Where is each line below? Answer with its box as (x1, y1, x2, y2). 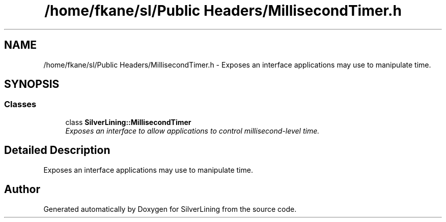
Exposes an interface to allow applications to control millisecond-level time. (65, 126, 320, 135)
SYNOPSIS (4, 78, 60, 91)
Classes (4, 99, 37, 110)
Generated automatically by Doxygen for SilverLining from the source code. (43, 204, 297, 213)
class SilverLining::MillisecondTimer (65, 117, 191, 126)
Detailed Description (4, 144, 110, 157)
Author (4, 183, 40, 196)
